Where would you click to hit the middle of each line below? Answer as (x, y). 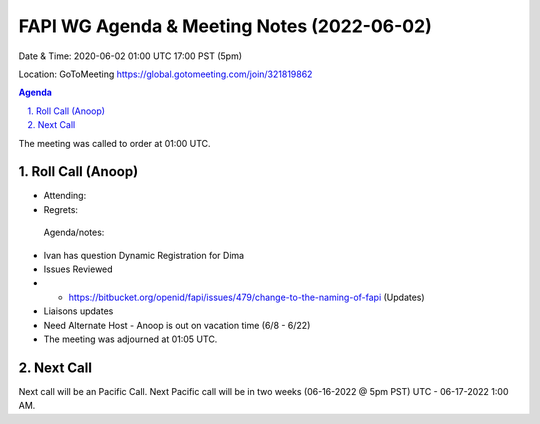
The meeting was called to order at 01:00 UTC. (114, 143)
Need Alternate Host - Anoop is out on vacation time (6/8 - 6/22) (177, 325)
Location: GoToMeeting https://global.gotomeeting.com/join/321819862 (165, 74)
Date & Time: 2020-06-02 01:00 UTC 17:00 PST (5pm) (130, 56)
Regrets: (61, 209)
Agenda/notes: (74, 232)
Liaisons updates (78, 311)
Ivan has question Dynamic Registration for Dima (144, 255)
